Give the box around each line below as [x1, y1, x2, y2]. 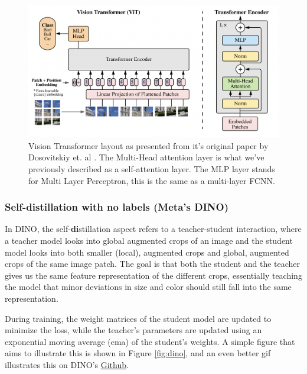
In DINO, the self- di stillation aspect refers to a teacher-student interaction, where [5, 223, 302, 235]
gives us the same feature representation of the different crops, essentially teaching [5, 269, 302, 281]
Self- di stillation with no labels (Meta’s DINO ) [5, 199, 228, 214]
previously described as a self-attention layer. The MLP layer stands [28, 163, 275, 175]
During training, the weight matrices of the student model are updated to [5, 312, 272, 324]
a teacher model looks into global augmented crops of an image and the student [5, 234, 293, 246]
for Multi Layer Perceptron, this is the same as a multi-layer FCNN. [28, 174, 275, 186]
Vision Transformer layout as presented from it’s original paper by [28, 139, 269, 151]
